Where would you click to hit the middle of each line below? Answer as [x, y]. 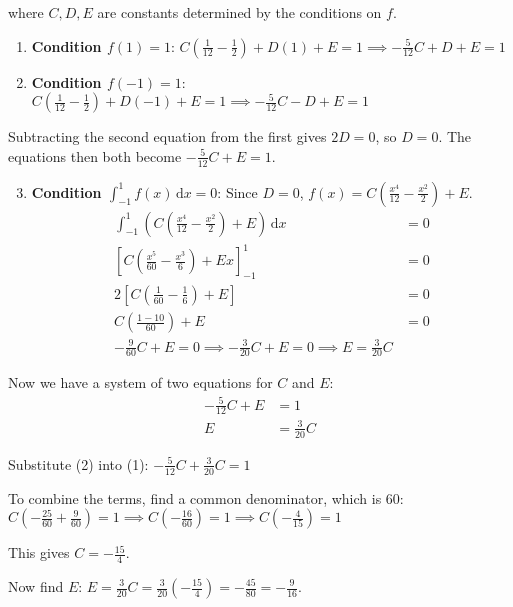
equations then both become [95, 155]
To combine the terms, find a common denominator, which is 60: [206, 497]
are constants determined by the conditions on [239, 12]
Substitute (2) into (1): [78, 463]
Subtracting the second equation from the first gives [167, 136]
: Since [237, 191]
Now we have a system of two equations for [140, 382]
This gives [39, 552]
